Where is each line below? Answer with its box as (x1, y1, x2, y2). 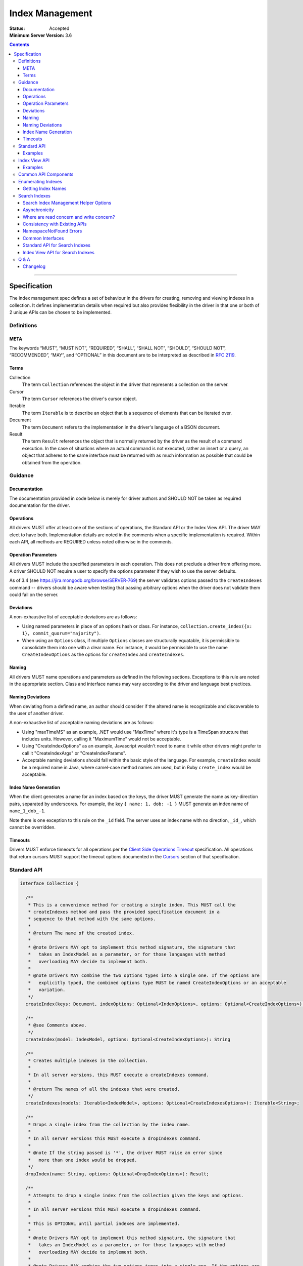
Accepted (49, 25, 70, 31)
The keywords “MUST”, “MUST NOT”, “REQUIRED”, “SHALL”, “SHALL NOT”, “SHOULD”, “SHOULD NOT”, (9, 345, 226, 351)
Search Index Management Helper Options (23, 200, 112, 206)
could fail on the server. (9, 591, 59, 598)
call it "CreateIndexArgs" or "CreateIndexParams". (22, 750, 126, 756)
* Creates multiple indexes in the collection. (28, 1058, 148, 1063)
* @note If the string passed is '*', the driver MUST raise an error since (28, 1150, 223, 1156)
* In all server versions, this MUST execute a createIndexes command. (28, 1072, 210, 1078)
